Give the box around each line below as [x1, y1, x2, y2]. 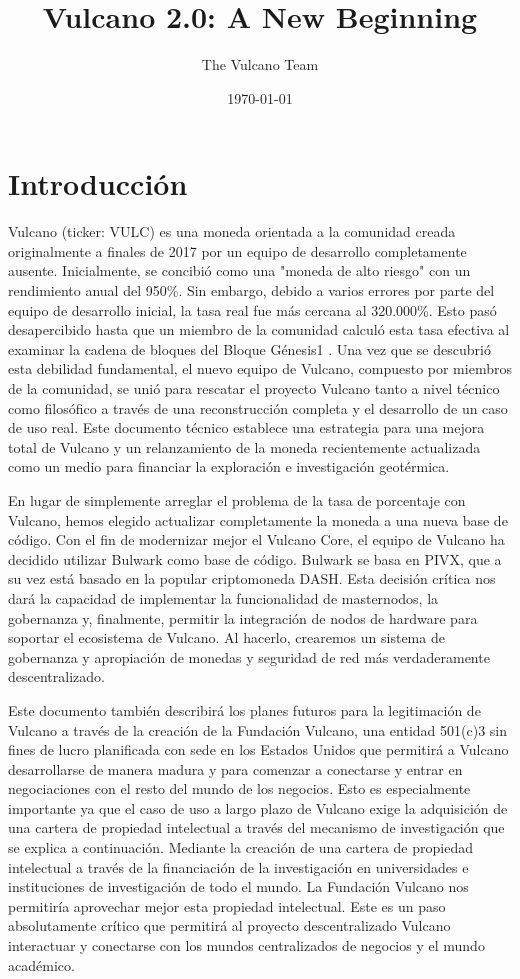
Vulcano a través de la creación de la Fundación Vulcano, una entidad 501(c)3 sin [8, 719, 507, 740]
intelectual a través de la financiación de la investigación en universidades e [8, 856, 469, 877]
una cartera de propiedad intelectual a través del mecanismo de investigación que [8, 817, 505, 838]
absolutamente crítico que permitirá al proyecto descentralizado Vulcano [8, 915, 451, 936]
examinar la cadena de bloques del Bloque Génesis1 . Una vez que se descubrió [8, 338, 491, 359]
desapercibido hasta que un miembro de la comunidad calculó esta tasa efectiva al [8, 319, 510, 340]
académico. [8, 954, 75, 975]
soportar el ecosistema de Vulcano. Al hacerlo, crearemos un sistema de [8, 627, 445, 648]
